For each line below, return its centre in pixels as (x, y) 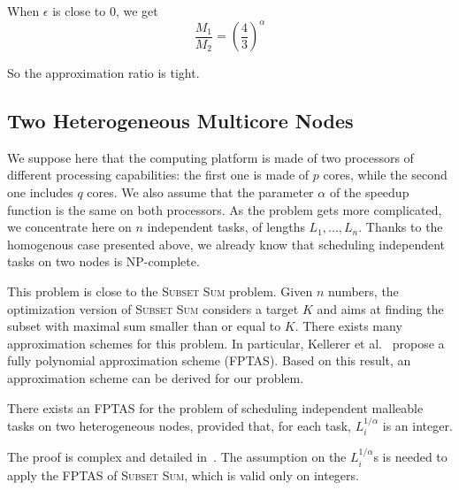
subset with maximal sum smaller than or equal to (144, 326)
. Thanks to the (401, 227)
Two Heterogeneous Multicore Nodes (180, 121)
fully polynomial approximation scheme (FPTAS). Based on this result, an (209, 360)
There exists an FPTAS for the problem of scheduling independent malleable (215, 407)
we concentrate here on (69, 227)
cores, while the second (385, 175)
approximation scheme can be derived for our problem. (156, 378)
